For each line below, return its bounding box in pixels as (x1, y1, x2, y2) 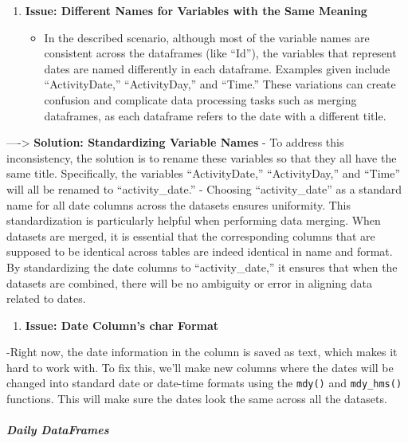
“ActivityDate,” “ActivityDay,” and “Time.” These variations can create (44, 76, 396, 92)
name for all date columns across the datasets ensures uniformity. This (6, 196, 351, 213)
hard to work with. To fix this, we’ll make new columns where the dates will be (6, 359, 394, 375)
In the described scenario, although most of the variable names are (44, 29, 370, 45)
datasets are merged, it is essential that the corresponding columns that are (6, 227, 375, 244)
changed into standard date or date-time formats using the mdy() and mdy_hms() (6, 374, 402, 391)
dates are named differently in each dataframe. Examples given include (44, 60, 390, 76)
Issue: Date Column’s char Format (25, 316, 219, 333)
